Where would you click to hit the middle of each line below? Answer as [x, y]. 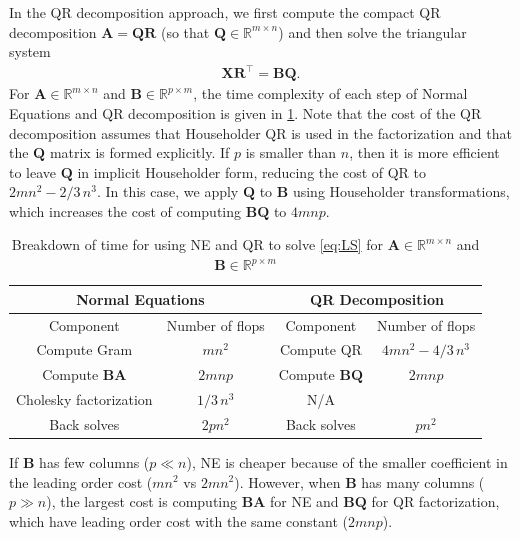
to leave [33, 171]
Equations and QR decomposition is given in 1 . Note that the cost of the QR [245, 112]
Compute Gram [84, 349]
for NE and [304, 501]
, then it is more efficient [424, 152]
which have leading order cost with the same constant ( [178, 520]
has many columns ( [423, 481]
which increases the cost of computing [125, 210]
